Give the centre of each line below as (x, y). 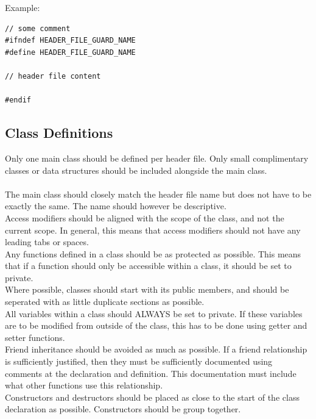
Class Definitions (59, 133)
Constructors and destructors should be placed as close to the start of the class (152, 397)
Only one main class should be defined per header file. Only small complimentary (157, 158)
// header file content (53, 76)
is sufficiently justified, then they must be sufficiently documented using (139, 361)
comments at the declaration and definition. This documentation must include (151, 373)
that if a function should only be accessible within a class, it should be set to (148, 266)
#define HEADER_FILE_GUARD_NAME (70, 52)
